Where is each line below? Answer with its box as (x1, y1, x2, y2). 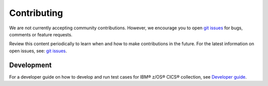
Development (9, 61, 52, 69)
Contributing (9, 7, 63, 18)
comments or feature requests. (9, 31, 73, 37)
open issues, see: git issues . (9, 48, 67, 54)
